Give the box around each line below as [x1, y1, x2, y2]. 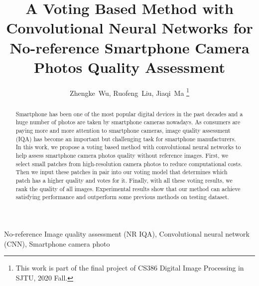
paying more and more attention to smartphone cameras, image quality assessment [15, 126, 231, 135]
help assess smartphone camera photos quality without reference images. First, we [15, 151, 229, 160]
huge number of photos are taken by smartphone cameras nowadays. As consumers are [15, 118, 241, 126]
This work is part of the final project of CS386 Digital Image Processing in [15, 263, 244, 273]
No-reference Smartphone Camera [9, 37, 250, 57]
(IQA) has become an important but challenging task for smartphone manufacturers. [15, 134, 236, 143]
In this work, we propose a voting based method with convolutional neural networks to [15, 143, 241, 151]
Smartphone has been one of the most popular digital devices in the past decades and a [15, 109, 243, 118]
